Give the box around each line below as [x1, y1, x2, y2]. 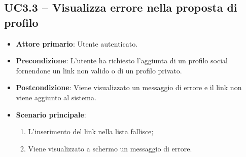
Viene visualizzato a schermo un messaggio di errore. [28, 143, 192, 153]
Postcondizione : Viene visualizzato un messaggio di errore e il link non [16, 82, 242, 93]
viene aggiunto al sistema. [16, 92, 96, 102]
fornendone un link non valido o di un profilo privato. [16, 65, 182, 75]
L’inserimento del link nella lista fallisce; [28, 126, 154, 137]
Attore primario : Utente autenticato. [16, 38, 138, 49]
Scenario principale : [16, 109, 86, 120]
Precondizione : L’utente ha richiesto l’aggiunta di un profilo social [16, 55, 228, 66]
